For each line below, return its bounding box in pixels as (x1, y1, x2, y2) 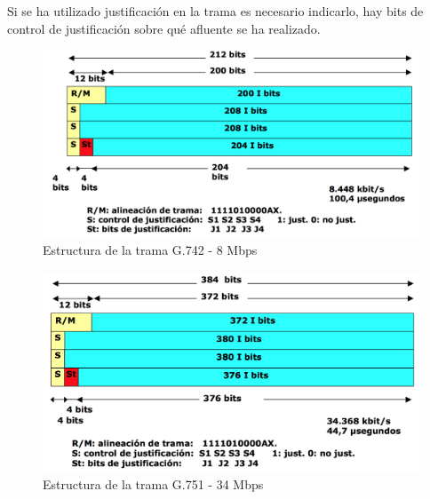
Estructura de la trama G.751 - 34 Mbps (43, 474, 264, 493)
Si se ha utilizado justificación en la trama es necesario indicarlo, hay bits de (7, 2, 424, 20)
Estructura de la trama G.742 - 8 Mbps (43, 240, 258, 258)
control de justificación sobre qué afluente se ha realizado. (7, 19, 321, 37)
